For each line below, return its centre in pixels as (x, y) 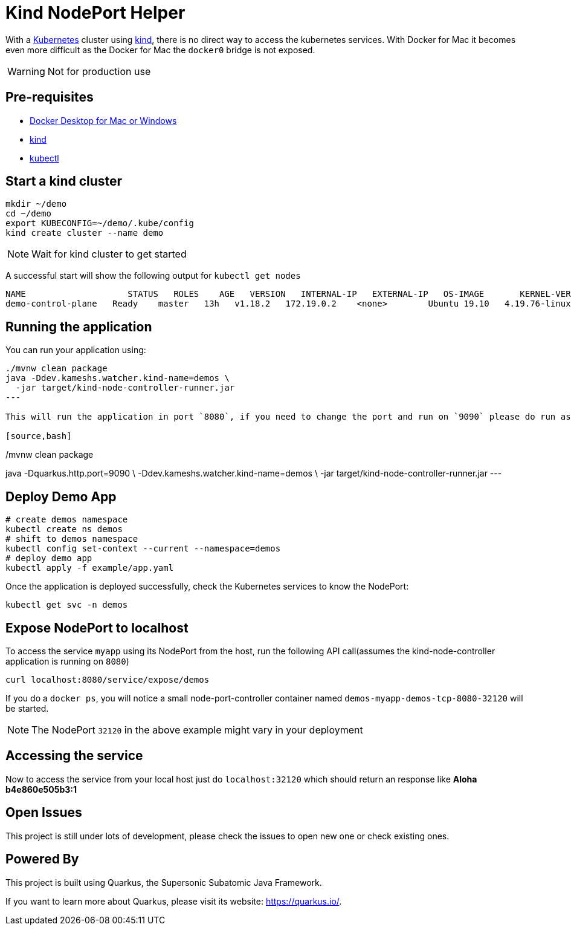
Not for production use (99, 71)
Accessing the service (74, 756)
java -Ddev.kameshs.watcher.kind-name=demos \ (118, 378)
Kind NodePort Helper (95, 13)
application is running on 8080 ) (67, 661)
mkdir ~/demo (36, 204)
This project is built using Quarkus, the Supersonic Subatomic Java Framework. (164, 882)
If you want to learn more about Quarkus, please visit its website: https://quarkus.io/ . (174, 901)
